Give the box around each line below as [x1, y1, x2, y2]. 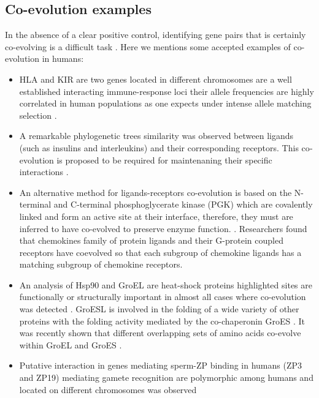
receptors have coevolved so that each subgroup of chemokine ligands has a [19, 246, 302, 258]
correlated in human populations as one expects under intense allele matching [19, 97, 312, 110]
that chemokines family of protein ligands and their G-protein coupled [19, 234, 283, 247]
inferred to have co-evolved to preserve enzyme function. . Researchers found [19, 222, 307, 235]
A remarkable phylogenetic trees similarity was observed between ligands [19, 129, 294, 142]
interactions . [19, 165, 69, 178]
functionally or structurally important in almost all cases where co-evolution [19, 290, 306, 303]
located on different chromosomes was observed [19, 383, 197, 396]
